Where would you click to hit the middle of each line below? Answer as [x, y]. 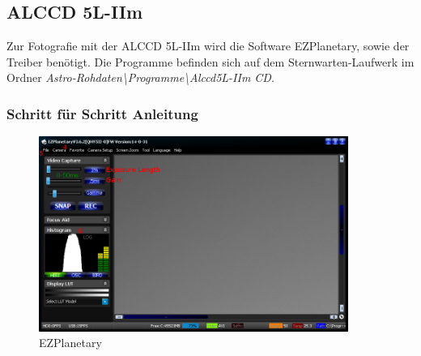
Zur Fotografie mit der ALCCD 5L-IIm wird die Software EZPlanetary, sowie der [208, 46]
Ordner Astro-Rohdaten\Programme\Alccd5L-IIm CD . [140, 77]
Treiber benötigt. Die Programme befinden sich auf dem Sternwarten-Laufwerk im [210, 61]
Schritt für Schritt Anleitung [102, 113]
